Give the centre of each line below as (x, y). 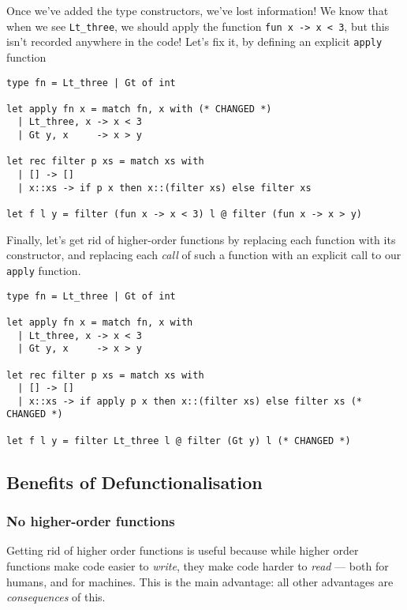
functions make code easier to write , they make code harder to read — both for (198, 566)
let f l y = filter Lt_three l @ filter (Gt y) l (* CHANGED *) (179, 441)
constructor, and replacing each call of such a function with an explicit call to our (204, 255)
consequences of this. (56, 597)
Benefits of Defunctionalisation (134, 482)
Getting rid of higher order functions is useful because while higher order (183, 550)
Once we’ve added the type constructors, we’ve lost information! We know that (198, 10)
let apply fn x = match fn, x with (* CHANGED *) (139, 109)
